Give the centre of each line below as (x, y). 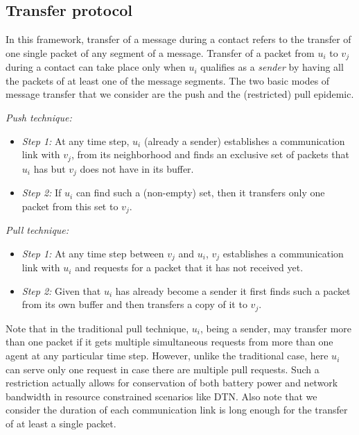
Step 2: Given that (61, 290)
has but (50, 168)
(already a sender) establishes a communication (244, 140)
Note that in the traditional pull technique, (97, 328)
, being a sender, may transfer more (276, 328)
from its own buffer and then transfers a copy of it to (134, 304)
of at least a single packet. (61, 424)
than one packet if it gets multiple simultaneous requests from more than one (169, 342)
